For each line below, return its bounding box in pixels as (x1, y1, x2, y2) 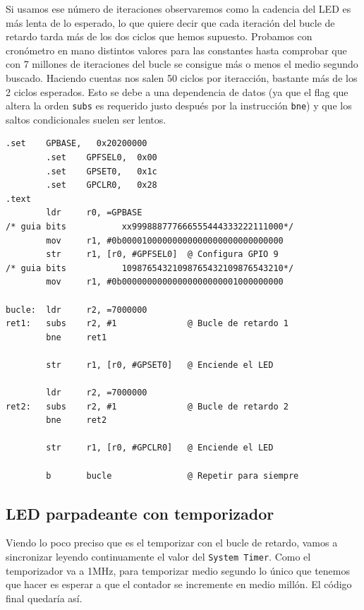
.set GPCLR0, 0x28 (46, 180, 157, 191)
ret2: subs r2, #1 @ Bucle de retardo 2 (6, 401, 289, 412)
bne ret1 (46, 332, 107, 342)
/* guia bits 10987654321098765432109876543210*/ (6, 263, 294, 273)
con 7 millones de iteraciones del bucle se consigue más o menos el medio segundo (6, 56, 358, 71)
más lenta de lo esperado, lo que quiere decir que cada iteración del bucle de (6, 15, 335, 30)
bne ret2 (46, 415, 107, 426)
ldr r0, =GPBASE (46, 208, 142, 218)
